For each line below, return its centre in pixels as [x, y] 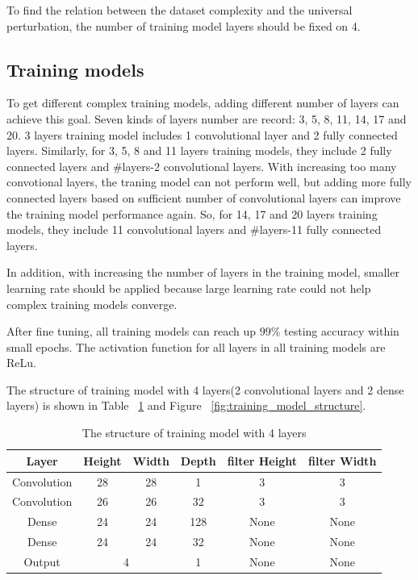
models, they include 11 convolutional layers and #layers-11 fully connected [194, 229]
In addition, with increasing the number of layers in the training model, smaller [203, 272]
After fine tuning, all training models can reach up [132, 331]
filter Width [343, 460]
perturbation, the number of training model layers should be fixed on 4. [184, 25]
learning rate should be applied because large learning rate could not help [189, 288]
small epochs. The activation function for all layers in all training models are [196, 346]
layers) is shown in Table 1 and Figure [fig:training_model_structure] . [186, 405]
